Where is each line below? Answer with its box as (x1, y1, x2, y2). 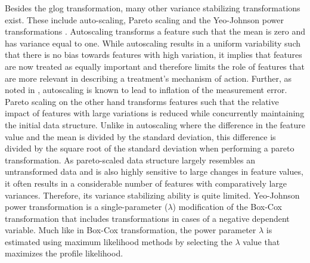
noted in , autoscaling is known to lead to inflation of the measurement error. (5, 83, 287, 96)
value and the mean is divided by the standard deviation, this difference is (5, 130, 276, 143)
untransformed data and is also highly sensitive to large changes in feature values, (5, 165, 303, 178)
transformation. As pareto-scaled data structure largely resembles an (5, 153, 255, 166)
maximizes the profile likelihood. (5, 247, 123, 259)
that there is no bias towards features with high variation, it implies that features (5, 48, 302, 61)
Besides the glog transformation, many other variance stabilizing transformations (5, 2, 300, 14)
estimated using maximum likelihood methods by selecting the (5, 235, 232, 247)
